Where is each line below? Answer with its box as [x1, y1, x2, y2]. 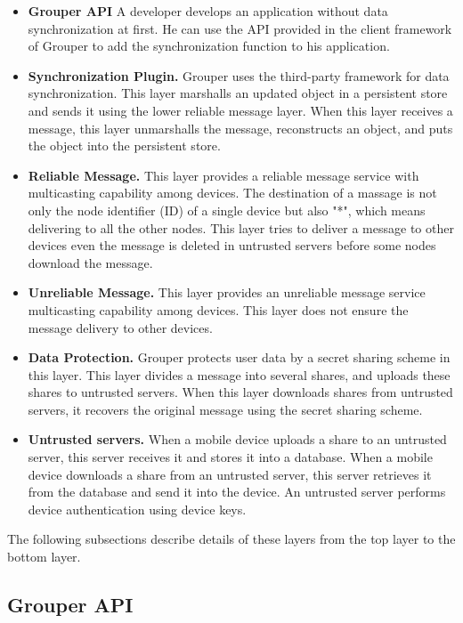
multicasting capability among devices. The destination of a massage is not [28, 183, 437, 202]
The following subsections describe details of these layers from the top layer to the [7, 530, 456, 548]
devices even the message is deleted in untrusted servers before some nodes [28, 236, 436, 255]
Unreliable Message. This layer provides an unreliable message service [28, 283, 426, 302]
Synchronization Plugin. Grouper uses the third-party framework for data [28, 66, 450, 85]
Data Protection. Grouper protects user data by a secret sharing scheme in [28, 348, 451, 367]
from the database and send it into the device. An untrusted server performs [28, 482, 446, 501]
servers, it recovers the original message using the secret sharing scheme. [28, 400, 423, 418]
